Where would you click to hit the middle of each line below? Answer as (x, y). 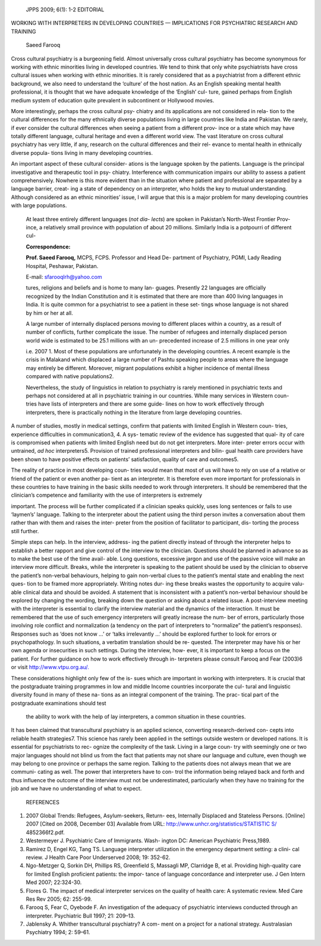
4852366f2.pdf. (45, 832)
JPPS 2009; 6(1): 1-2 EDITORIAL (65, 10)
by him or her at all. (50, 313)
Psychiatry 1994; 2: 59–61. (58, 932)
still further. (25, 531)
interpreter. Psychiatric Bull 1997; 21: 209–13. (81, 916)
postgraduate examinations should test (59, 703)
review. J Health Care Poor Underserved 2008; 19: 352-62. (98, 857)
